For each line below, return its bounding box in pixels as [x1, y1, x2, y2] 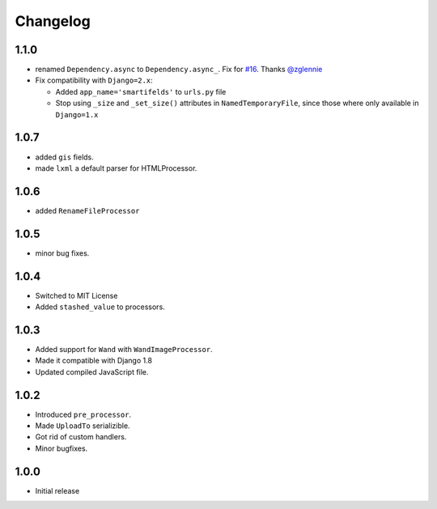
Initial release [35, 486, 80, 495]
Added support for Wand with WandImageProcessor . [35, 344, 214, 354]
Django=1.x [55, 110, 99, 119]
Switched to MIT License [35, 291, 118, 300]
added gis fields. [35, 152, 95, 162]
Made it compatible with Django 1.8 [35, 356, 153, 366]
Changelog [15, 12, 91, 30]
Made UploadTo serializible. [35, 421, 130, 431]
